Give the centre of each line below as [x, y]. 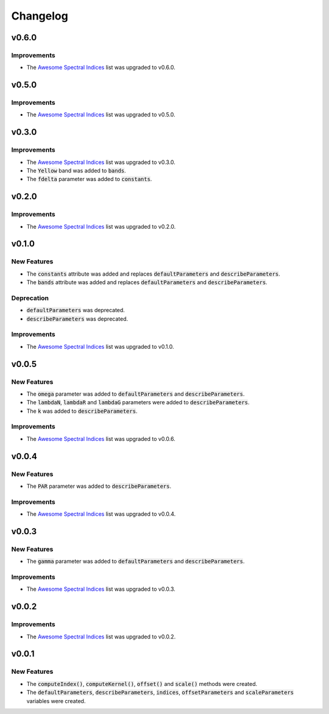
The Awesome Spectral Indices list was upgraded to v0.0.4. [101, 514]
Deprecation [30, 298]
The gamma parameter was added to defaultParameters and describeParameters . [136, 562]
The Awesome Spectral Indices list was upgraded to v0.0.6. [101, 438]
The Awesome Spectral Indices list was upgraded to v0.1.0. [100, 346]
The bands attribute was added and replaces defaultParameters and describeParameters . [147, 282]
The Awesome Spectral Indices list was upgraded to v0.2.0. [101, 226]
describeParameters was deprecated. [77, 319]
